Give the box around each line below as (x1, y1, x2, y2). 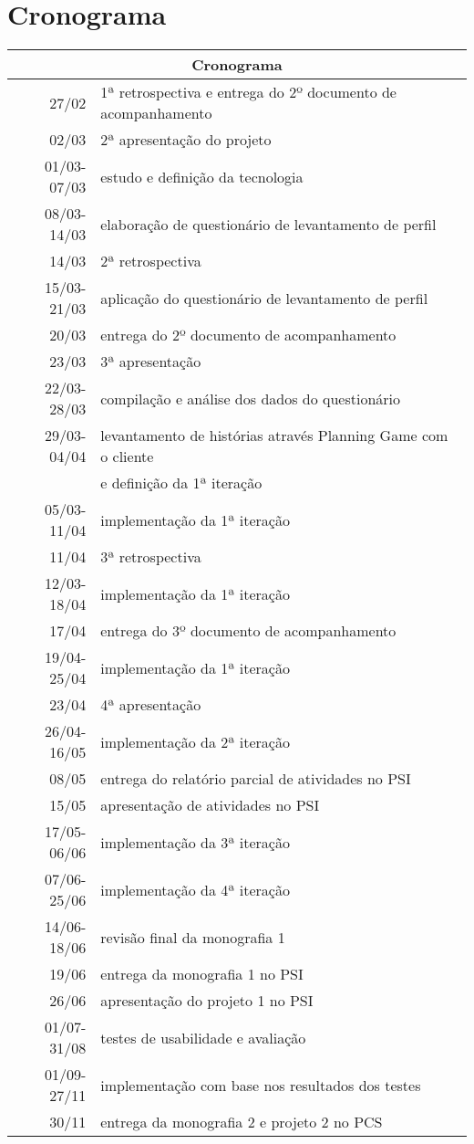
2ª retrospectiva (100, 250, 201, 272)
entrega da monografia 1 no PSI (100, 963, 304, 985)
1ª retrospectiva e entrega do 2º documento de (100, 81, 397, 103)
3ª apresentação (100, 351, 201, 373)
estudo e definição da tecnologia (100, 165, 304, 187)
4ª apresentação (100, 694, 201, 716)
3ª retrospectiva (100, 546, 201, 568)
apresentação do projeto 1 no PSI (100, 990, 314, 1012)
